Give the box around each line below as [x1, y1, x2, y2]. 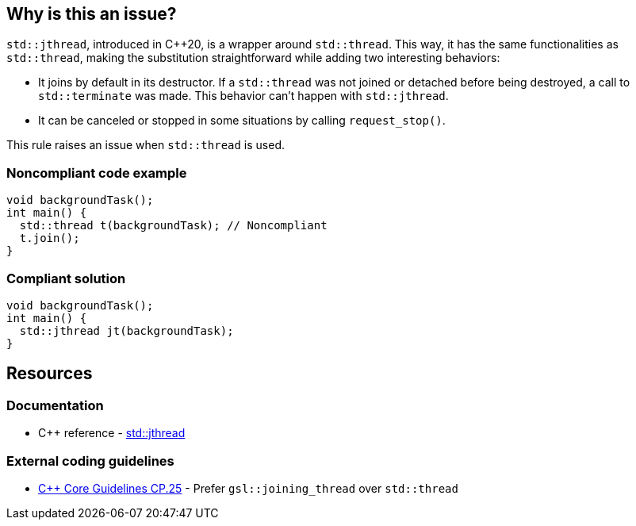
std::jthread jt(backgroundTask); [19, 324, 234, 337]
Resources [6, 363, 93, 384]
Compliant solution [6, 270, 126, 286]
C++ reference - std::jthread [38, 426, 186, 440]
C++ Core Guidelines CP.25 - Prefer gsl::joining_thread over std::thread [38, 481, 458, 495]
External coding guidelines [6, 452, 174, 469]
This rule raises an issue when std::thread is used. [6, 138, 285, 152]
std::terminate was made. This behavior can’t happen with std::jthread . [38, 89, 449, 103]
